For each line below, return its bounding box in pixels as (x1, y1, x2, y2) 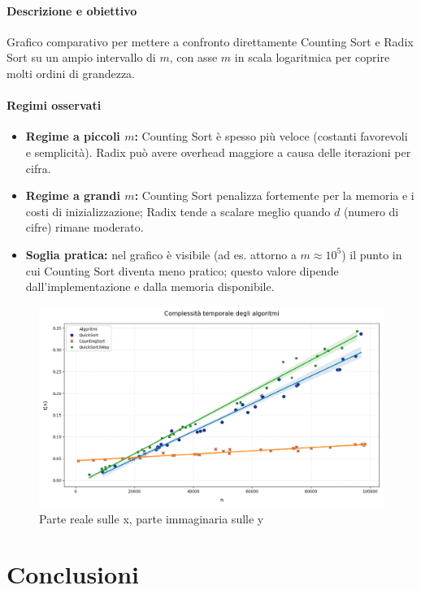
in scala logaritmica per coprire (234, 49, 390, 66)
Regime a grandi (25, 187, 120, 204)
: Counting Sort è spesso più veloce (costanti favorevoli (134, 128, 408, 145)
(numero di (343, 202, 399, 219)
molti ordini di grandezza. (7, 64, 135, 81)
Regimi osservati (7, 97, 102, 114)
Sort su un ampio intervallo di (7, 49, 156, 66)
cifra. (25, 159, 51, 176)
